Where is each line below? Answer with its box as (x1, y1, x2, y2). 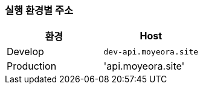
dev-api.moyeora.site (103, 47, 199, 56)
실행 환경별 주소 (5, 4, 74, 16)
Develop (7, 45, 44, 58)
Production (7, 60, 57, 73)
